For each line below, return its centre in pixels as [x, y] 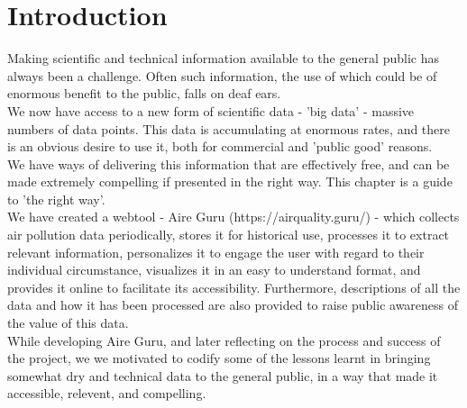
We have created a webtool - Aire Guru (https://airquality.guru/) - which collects [233, 217]
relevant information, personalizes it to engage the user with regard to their [216, 252]
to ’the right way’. [56, 199]
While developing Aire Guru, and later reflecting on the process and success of [224, 340]
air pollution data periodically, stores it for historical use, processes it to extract [229, 235]
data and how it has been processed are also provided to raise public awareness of [233, 305]
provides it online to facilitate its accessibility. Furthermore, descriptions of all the [234, 287]
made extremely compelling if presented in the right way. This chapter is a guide [230, 181]
